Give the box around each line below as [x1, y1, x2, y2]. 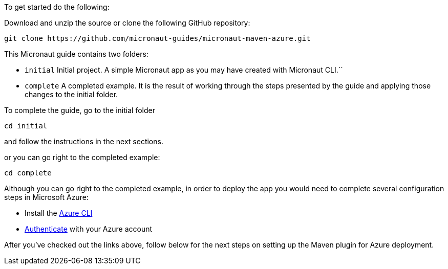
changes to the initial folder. [25, 90, 118, 99]
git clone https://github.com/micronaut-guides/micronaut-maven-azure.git [4, 34, 311, 42]
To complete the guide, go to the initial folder [4, 106, 155, 115]
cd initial [4, 122, 48, 130]
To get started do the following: [4, 3, 110, 11]
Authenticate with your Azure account [25, 225, 153, 233]
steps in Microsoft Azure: [4, 193, 89, 201]
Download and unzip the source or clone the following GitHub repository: [4, 18, 250, 27]
